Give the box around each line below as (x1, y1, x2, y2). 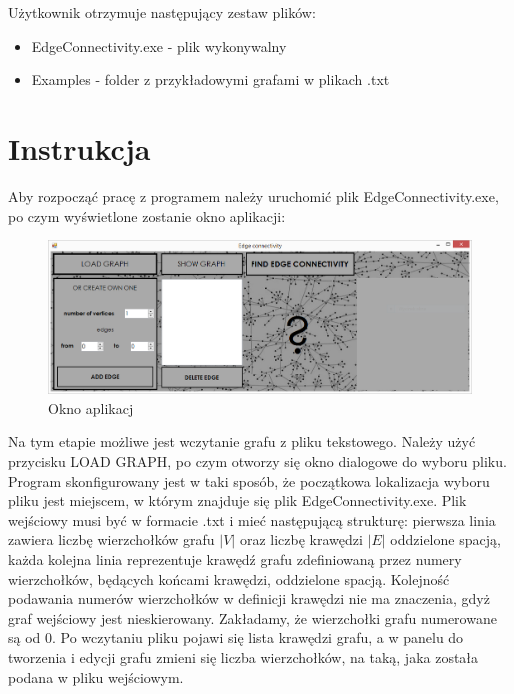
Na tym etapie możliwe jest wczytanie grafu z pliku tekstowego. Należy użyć (8, 431, 476, 452)
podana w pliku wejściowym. (8, 666, 184, 687)
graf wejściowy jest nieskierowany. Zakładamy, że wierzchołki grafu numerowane (8, 607, 497, 628)
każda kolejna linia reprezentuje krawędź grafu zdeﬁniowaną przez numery (8, 549, 462, 570)
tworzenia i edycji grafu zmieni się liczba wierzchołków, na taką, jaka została (8, 646, 479, 667)
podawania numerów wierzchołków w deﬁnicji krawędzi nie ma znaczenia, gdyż (8, 588, 490, 609)
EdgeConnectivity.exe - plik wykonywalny (31, 35, 287, 56)
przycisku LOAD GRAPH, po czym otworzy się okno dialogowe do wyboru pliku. (8, 451, 507, 472)
